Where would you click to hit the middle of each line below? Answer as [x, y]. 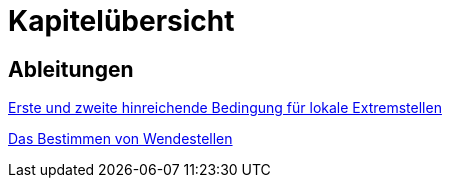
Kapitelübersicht [121, 21]
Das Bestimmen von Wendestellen [120, 139]
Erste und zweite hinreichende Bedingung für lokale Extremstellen [225, 108]
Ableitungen [71, 69]
